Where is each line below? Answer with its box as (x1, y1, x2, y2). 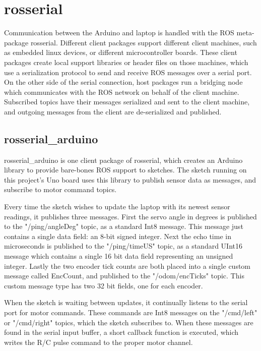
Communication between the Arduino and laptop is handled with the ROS (4, 27, 234, 38)
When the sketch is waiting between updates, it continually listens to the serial (4, 297, 248, 308)
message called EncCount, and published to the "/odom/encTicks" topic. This (4, 270, 244, 281)
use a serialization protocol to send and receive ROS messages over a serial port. (4, 67, 252, 77)
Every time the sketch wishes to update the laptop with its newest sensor (4, 201, 230, 212)
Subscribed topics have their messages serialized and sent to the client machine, (4, 96, 250, 107)
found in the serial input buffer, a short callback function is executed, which (4, 327, 239, 337)
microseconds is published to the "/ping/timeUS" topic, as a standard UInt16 (4, 241, 243, 251)
